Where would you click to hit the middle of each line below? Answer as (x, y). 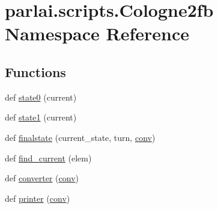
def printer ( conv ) (38, 198)
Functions (35, 71)
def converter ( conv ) (42, 178)
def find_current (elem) (48, 158)
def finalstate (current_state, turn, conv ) (80, 137)
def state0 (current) (41, 97)
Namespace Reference (97, 33)
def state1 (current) (41, 117)
